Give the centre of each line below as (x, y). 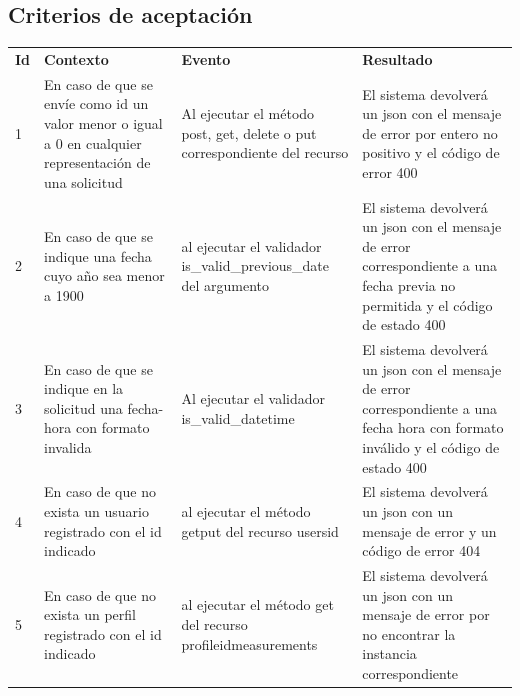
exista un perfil (90, 614)
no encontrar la (409, 633)
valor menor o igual (103, 122)
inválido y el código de (431, 446)
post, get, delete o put (249, 132)
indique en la (84, 388)
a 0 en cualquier (93, 142)
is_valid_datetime (238, 417)
